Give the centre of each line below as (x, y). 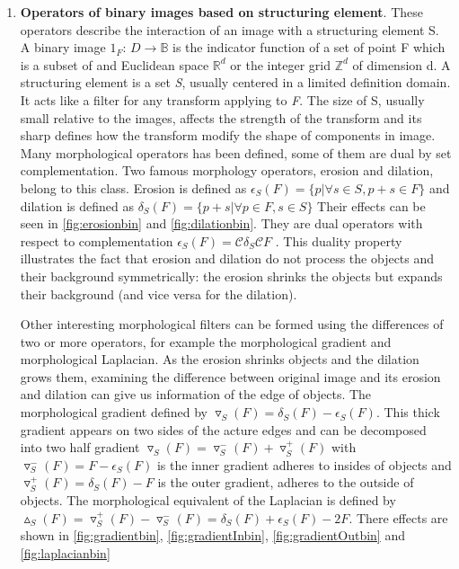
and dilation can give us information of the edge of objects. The (196, 394)
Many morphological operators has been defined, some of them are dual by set (236, 152)
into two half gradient (80, 447)
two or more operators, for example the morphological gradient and (206, 341)
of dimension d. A (402, 64)
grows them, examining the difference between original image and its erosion (230, 376)
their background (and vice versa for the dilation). (159, 293)
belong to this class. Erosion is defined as (133, 187)
